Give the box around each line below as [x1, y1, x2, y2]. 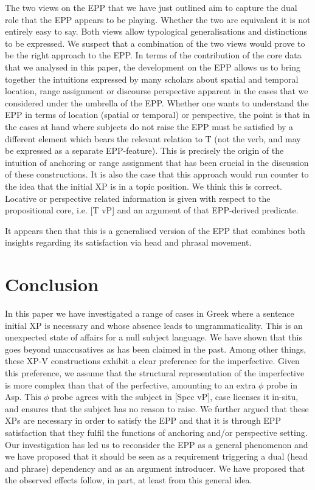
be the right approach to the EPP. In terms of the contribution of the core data [5, 49, 302, 61]
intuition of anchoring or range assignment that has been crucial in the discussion [5, 156, 309, 168]
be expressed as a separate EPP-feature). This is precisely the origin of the [5, 144, 284, 157]
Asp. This [5, 390, 41, 403]
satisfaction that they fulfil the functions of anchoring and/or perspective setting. [5, 426, 308, 438]
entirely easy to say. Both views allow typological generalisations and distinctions [5, 25, 308, 38]
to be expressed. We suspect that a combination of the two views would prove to [5, 36, 305, 49]
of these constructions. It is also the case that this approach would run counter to [5, 168, 309, 181]
